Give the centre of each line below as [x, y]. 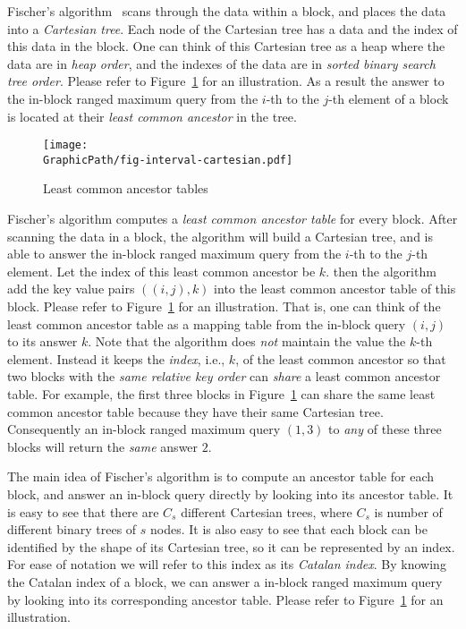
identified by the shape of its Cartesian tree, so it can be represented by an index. [231, 546]
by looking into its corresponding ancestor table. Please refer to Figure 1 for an [225, 599]
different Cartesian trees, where [267, 511]
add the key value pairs [71, 289]
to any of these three [385, 429]
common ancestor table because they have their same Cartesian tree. [195, 411]
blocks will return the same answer [103, 446]
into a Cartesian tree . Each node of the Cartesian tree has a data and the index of [233, 28]
